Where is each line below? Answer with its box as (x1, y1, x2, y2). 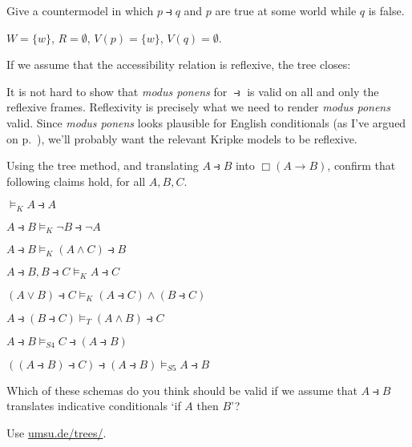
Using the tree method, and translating (6, 157, 199, 174)
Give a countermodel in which (6, 2, 154, 18)
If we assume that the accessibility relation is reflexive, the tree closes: (6, 56, 351, 73)
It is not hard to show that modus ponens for (6, 83, 228, 99)
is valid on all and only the (247, 83, 379, 99)
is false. (368, 2, 405, 18)
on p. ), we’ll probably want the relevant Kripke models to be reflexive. (6, 130, 357, 147)
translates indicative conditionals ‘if (6, 397, 181, 414)
